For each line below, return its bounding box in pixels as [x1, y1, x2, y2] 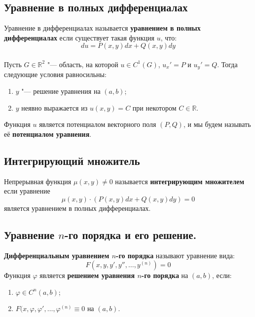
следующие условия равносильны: [4, 69, 107, 79]
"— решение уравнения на [21, 86, 101, 96]
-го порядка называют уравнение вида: [116, 250, 235, 260]
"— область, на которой [47, 59, 118, 69]
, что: [160, 32, 177, 42]
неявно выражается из [21, 102, 88, 113]
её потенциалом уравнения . [4, 128, 92, 139]
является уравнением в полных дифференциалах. [4, 202, 151, 213]
